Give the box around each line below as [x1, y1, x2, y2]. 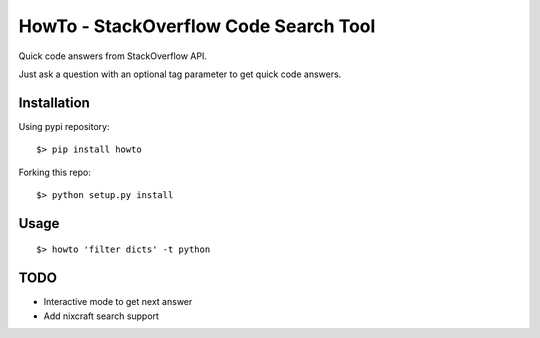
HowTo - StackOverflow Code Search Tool [18, 15, 376, 37]
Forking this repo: [18, 166, 92, 178]
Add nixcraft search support [43, 310, 160, 322]
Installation [18, 94, 90, 111]
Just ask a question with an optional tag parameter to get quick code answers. [18, 68, 342, 80]
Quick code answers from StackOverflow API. [18, 50, 207, 62]
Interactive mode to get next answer [43, 296, 193, 308]
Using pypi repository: [18, 120, 110, 132]
